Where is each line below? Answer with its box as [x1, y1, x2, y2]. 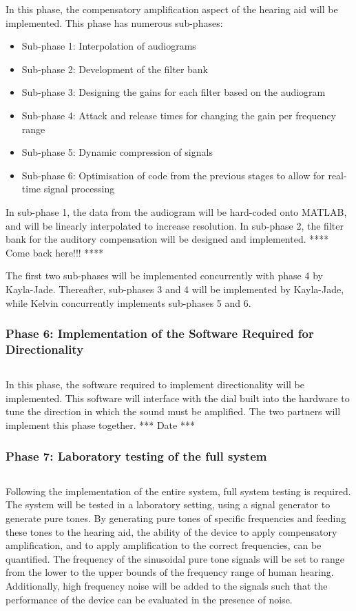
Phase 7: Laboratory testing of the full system [6, 447, 267, 464]
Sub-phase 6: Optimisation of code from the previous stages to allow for [21, 168, 325, 182]
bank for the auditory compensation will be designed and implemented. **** [6, 232, 329, 246]
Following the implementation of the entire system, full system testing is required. [6, 483, 351, 498]
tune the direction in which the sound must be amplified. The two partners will [6, 404, 341, 419]
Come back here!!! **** [6, 245, 104, 259]
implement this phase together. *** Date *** [6, 418, 195, 432]
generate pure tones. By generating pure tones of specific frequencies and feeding [6, 511, 346, 525]
